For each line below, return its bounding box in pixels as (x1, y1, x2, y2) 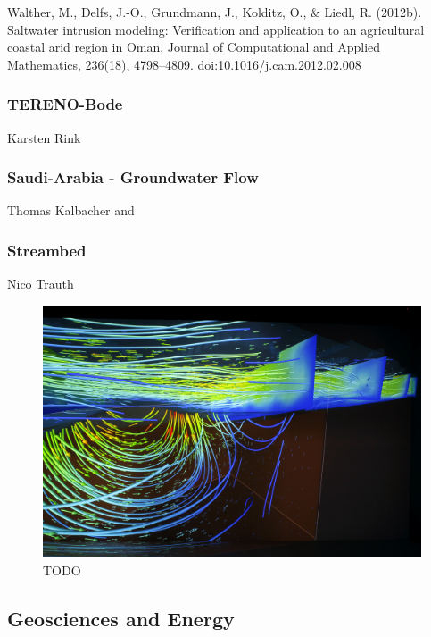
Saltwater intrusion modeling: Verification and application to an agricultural (7, 20, 425, 38)
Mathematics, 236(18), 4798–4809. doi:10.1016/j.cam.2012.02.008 (7, 54, 361, 73)
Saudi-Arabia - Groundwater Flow (7, 166, 259, 189)
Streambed (7, 239, 87, 261)
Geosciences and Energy (7, 604, 235, 632)
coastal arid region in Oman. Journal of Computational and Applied (7, 38, 381, 56)
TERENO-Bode (7, 93, 123, 115)
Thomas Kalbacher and (7, 201, 135, 220)
